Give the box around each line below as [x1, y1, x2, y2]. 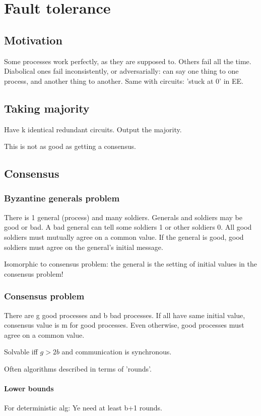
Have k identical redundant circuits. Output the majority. [4, 124, 182, 134]
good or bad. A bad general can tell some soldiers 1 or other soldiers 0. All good [4, 222, 252, 232]
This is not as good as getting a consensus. [4, 141, 136, 151]
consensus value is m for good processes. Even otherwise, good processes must [4, 320, 244, 330]
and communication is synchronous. [61, 346, 172, 357]
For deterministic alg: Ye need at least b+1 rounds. [4, 402, 162, 413]
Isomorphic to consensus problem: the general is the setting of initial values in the [4, 258, 257, 269]
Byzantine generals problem [4, 192, 120, 204]
